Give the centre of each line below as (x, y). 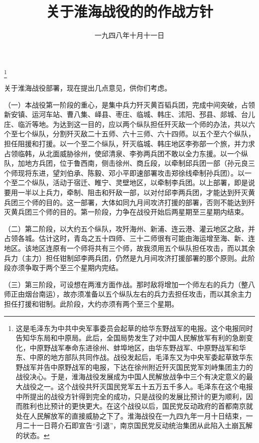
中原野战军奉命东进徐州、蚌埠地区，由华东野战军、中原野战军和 (134, 347)
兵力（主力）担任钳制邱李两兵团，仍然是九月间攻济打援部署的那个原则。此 (126, 258)
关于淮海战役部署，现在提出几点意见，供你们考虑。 (88, 88)
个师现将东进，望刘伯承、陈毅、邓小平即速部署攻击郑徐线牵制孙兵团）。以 (124, 172)
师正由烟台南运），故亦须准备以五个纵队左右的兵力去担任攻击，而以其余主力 (128, 294)
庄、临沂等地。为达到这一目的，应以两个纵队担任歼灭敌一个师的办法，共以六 (129, 124)
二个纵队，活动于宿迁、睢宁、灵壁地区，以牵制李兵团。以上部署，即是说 (136, 182)
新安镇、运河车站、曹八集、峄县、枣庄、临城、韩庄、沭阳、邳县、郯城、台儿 (129, 114)
